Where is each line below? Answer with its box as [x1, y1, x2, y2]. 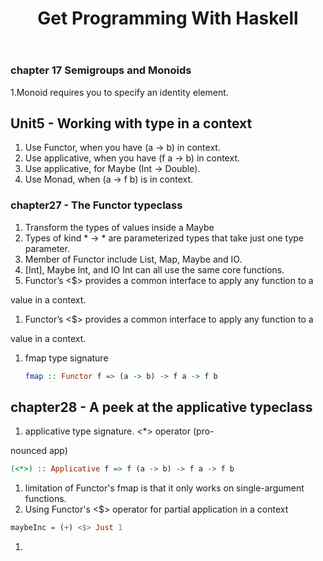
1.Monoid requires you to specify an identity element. [10, 86, 229, 98]
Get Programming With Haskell [37, 7, 299, 30]
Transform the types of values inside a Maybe [24, 221, 215, 233]
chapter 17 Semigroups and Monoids [10, 63, 192, 77]
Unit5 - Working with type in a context [10, 115, 253, 132]
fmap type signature [24, 352, 109, 364]
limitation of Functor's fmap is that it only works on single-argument [24, 482, 305, 494]
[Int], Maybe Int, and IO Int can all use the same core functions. [24, 263, 285, 276]
